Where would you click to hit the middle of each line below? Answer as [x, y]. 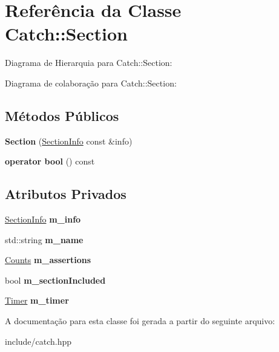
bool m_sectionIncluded [55, 280]
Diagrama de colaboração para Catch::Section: [91, 83]
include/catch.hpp [38, 341]
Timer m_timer [37, 300]
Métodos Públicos [62, 115]
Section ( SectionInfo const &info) [69, 141]
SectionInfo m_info [43, 219]
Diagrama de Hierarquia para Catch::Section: [89, 63]
